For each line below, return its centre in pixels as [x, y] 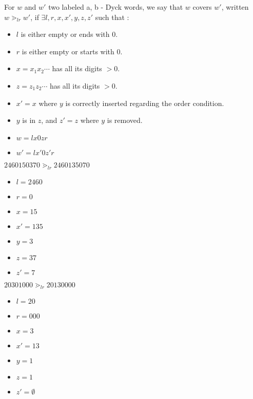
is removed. [125, 120]
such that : [112, 17]
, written [235, 7]
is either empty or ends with [65, 34]
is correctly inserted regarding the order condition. [145, 103]
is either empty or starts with [68, 51]
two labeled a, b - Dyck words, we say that [116, 7]
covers [202, 7]
